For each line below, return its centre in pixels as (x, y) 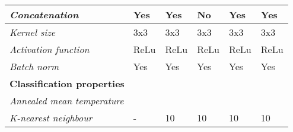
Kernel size (33, 32)
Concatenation (44, 14)
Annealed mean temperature (67, 100)
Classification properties (67, 83)
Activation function (50, 49)
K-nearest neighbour (51, 118)
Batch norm (34, 66)
